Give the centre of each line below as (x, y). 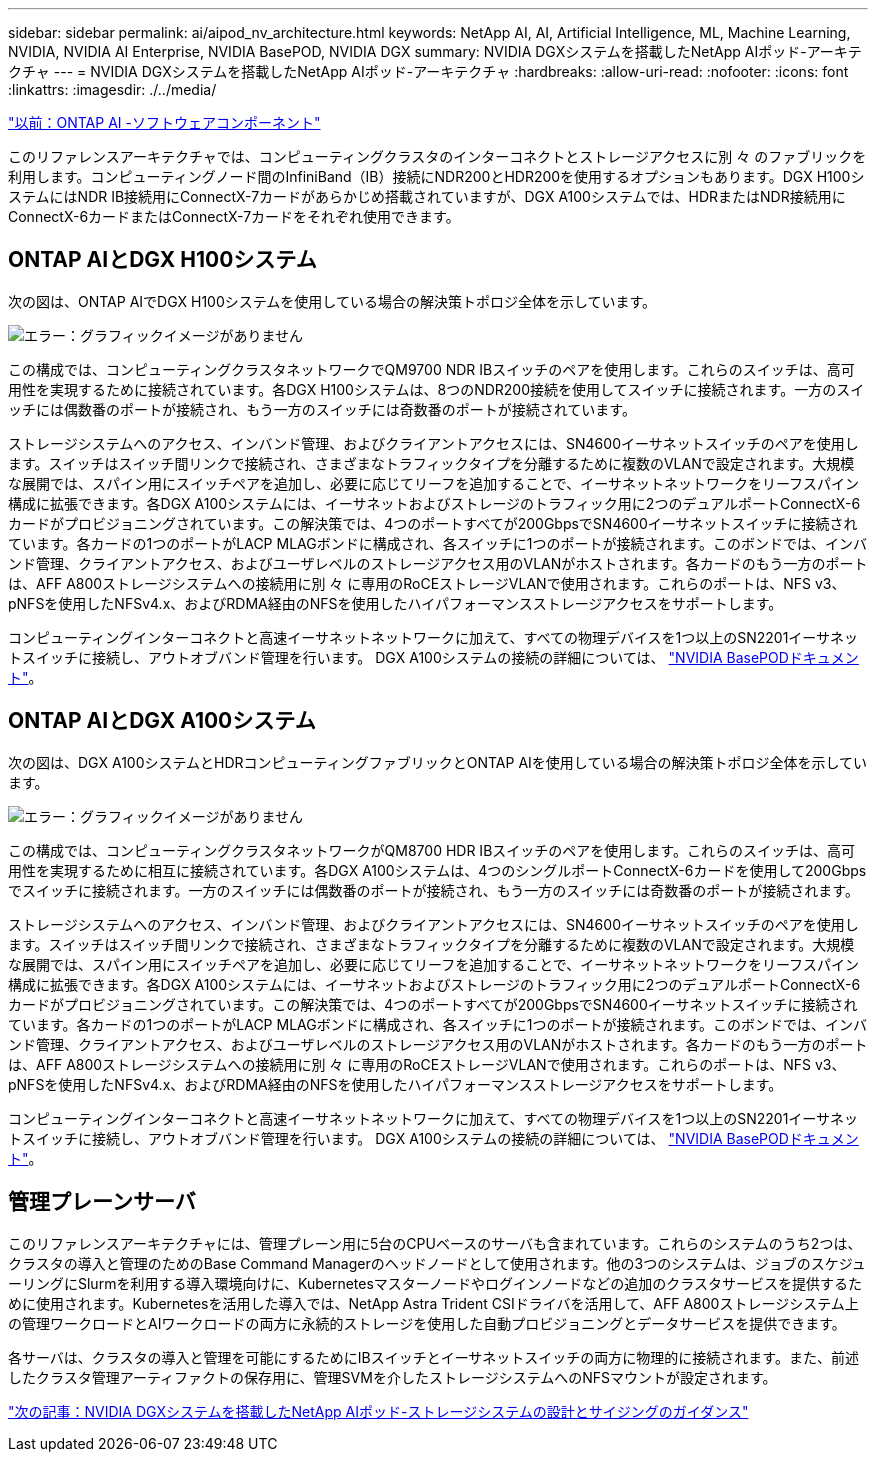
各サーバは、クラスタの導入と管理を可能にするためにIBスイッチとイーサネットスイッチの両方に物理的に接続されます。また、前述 (433, 1357)
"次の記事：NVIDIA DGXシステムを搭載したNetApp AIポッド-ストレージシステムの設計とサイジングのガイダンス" (378, 1411)
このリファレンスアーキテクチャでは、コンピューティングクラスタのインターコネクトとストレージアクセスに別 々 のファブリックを (437, 156)
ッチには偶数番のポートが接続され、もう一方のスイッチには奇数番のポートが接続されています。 (322, 409)
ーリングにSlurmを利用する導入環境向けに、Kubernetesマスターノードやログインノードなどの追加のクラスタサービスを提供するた (435, 1283)
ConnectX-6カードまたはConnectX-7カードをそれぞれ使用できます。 (234, 216)
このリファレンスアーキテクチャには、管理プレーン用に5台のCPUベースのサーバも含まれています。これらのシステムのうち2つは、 (435, 1243)
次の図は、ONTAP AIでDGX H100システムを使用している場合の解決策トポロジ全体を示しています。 (332, 301)
